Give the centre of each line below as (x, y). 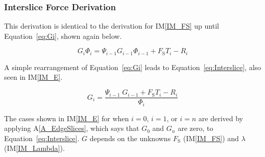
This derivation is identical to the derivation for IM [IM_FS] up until (112, 26)
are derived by (221, 118)
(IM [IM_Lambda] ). (34, 148)
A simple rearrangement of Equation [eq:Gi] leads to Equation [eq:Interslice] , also (133, 67)
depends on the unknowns (130, 138)
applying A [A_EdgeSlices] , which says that (72, 128)
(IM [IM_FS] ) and (211, 138)
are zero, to (196, 128)
